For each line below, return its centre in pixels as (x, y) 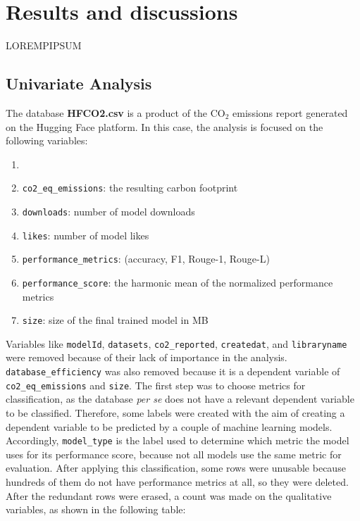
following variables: (47, 140)
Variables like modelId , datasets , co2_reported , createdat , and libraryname (176, 343)
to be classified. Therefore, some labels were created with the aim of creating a (175, 412)
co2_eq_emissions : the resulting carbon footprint (130, 188)
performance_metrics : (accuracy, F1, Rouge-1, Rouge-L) (146, 259)
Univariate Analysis (79, 83)
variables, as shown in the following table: (96, 509)
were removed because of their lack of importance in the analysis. (147, 357)
